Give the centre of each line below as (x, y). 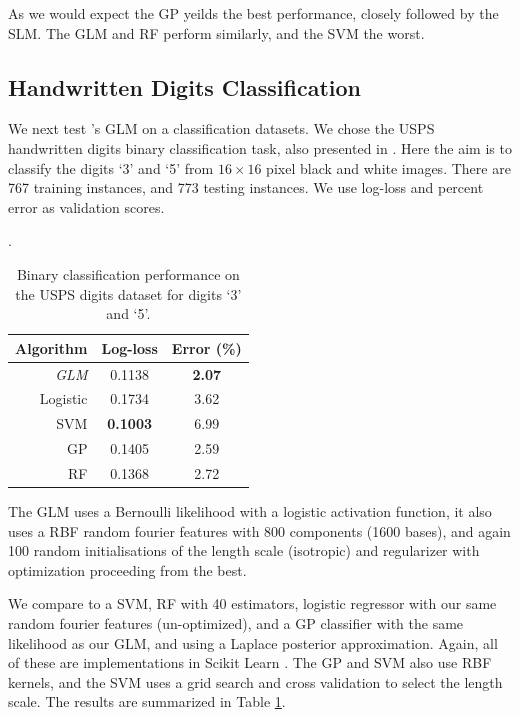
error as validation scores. (86, 206)
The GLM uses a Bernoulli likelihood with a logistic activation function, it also (250, 511)
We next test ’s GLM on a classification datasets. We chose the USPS (221, 128)
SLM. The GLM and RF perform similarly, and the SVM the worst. (216, 32)
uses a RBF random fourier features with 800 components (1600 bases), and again (259, 530)
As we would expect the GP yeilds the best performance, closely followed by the (253, 13)
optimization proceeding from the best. (127, 569)
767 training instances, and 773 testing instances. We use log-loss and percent (246, 187)
